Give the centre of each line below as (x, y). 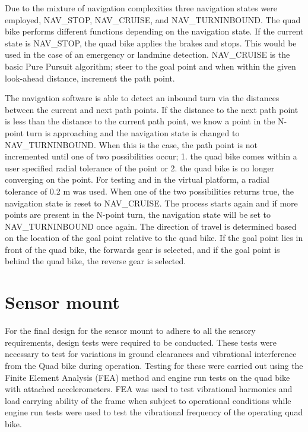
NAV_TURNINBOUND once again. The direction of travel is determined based (151, 226)
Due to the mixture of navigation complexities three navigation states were (141, 8)
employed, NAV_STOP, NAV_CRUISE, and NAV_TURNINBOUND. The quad (153, 19)
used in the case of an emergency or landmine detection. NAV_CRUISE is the (147, 54)
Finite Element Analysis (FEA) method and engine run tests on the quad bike (147, 377)
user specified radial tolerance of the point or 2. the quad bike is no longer (140, 168)
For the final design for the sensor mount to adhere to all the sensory (130, 331)
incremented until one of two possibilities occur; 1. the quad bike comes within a (151, 156)
